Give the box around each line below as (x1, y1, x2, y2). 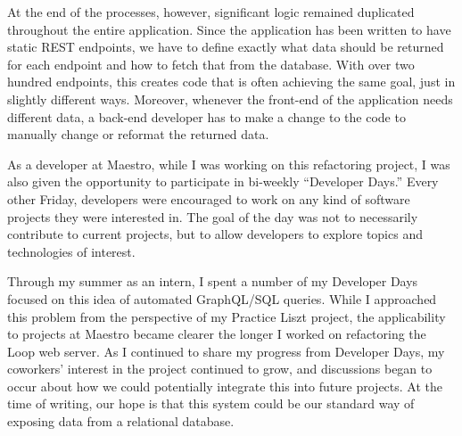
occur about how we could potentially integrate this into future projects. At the (7, 376, 442, 395)
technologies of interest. (7, 242, 136, 260)
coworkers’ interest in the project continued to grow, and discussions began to (7, 359, 433, 378)
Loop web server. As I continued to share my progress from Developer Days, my (7, 341, 445, 360)
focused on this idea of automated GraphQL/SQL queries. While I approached (7, 289, 437, 308)
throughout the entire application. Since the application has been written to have (7, 20, 451, 38)
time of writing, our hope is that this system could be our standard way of (7, 394, 415, 413)
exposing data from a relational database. (7, 412, 235, 431)
